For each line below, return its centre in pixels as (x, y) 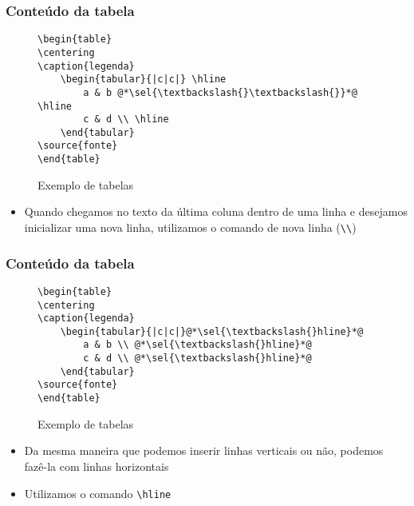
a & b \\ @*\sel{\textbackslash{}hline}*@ (197, 345)
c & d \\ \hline (126, 120)
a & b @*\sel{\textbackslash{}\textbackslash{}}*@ (220, 92)
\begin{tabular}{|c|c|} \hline (143, 80)
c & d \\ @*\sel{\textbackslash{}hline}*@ (197, 359)
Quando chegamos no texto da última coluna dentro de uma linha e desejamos (216, 211)
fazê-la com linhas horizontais (97, 466)
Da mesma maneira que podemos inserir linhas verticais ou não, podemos (204, 450)
